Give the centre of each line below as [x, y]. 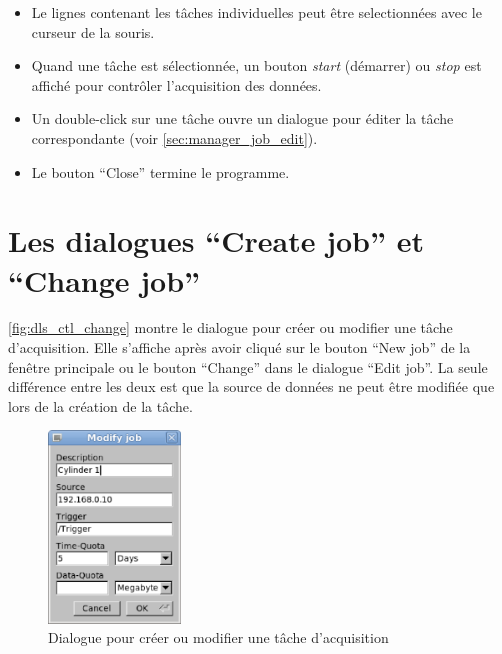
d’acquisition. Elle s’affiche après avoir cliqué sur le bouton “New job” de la [239, 347]
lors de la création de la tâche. [100, 405]
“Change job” [104, 279]
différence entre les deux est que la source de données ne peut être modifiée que [251, 386]
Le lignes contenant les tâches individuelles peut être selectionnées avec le [256, 12]
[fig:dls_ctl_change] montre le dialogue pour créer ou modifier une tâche [230, 327]
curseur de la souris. [93, 31]
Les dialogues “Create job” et [216, 240]
